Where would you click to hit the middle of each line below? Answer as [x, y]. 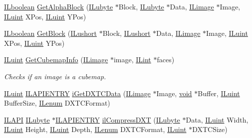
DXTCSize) [210, 129]
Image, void [174, 93]
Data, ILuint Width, [217, 119]
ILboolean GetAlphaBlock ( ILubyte [59, 6]
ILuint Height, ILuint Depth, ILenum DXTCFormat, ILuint [95, 129]
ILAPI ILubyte [27, 119]
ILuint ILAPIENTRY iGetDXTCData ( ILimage [77, 93]
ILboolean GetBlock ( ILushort [50, 33]
